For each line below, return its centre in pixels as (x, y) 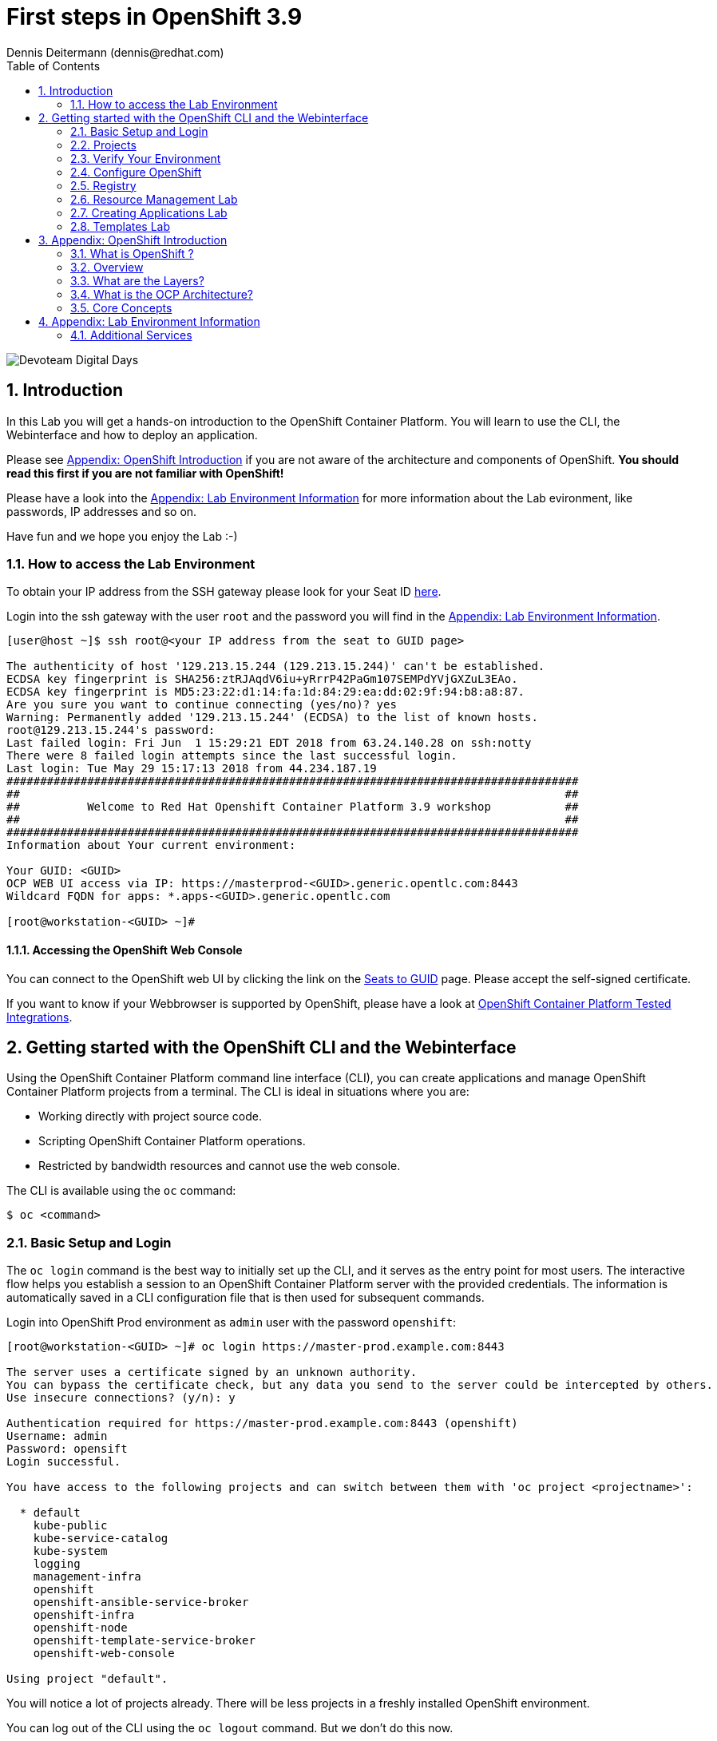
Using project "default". (87, 1679)
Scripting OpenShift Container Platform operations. (172, 1141)
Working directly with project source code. (150, 1116)
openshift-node (80, 1628)
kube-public (70, 1526)
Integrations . (40, 1017)
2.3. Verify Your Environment (146, 158)
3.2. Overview (107, 267)
